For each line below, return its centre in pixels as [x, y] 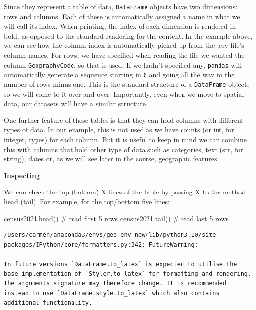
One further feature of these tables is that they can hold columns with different [124, 120]
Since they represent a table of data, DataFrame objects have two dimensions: [121, 6]
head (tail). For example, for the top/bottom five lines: [87, 201]
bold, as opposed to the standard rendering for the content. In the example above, [128, 35]
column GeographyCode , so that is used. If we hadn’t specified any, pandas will [123, 64]
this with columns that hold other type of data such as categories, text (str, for [124, 149]
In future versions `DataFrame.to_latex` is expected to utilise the [121, 264]
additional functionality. [48, 303]
